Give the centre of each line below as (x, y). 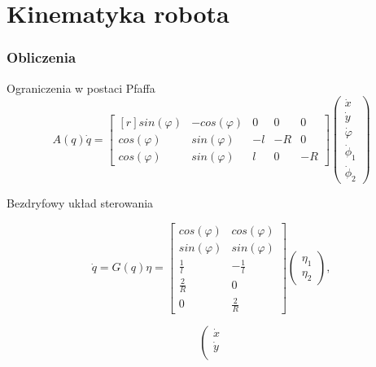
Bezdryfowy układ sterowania (80, 203)
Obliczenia (42, 57)
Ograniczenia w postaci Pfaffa (81, 87)
